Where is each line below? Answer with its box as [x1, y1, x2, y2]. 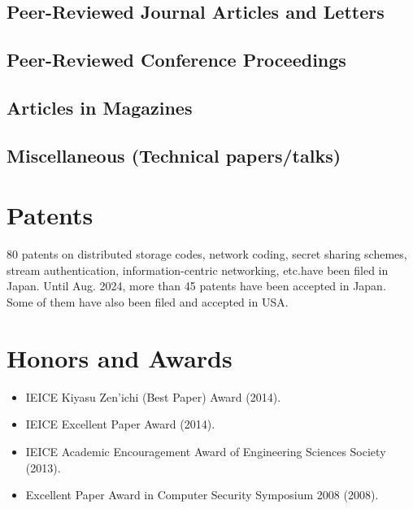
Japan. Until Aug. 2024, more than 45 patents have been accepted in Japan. [7, 277, 386, 294]
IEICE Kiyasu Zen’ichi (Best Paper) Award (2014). [25, 388, 281, 405]
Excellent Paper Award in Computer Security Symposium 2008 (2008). [25, 486, 379, 503]
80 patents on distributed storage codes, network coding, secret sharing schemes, [7, 246, 407, 263]
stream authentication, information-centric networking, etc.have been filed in [7, 261, 389, 278]
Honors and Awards [7, 341, 233, 374]
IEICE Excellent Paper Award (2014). [25, 415, 215, 433]
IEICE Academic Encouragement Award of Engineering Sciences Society [25, 442, 386, 459]
